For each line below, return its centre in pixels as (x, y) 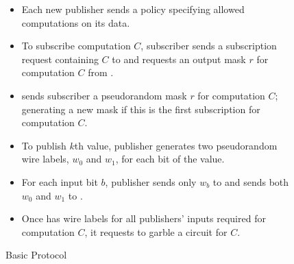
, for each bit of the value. (170, 159)
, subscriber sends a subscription (209, 46)
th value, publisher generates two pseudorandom (176, 145)
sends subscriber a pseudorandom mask (104, 95)
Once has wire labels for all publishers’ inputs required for (144, 218)
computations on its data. (76, 22)
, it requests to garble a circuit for (156, 231)
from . (101, 72)
